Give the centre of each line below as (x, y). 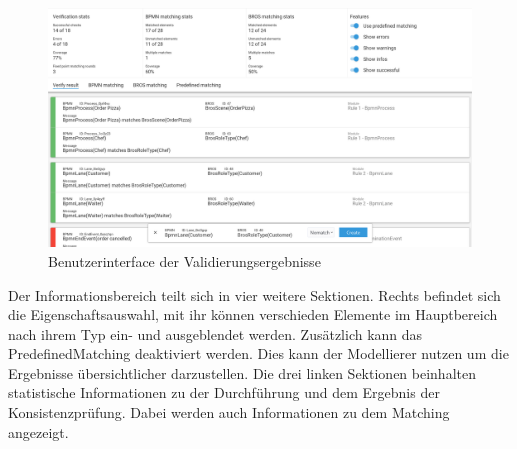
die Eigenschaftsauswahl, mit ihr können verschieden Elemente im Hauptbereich (253, 314)
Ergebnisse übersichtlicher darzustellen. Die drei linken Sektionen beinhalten (242, 372)
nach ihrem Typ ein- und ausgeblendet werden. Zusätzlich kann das (215, 333)
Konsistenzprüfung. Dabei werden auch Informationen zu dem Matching (229, 412)
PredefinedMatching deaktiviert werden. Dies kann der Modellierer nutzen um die (258, 353)
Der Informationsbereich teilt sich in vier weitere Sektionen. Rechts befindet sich (254, 294)
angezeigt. (38, 431)
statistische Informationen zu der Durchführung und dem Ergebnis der (224, 392)
